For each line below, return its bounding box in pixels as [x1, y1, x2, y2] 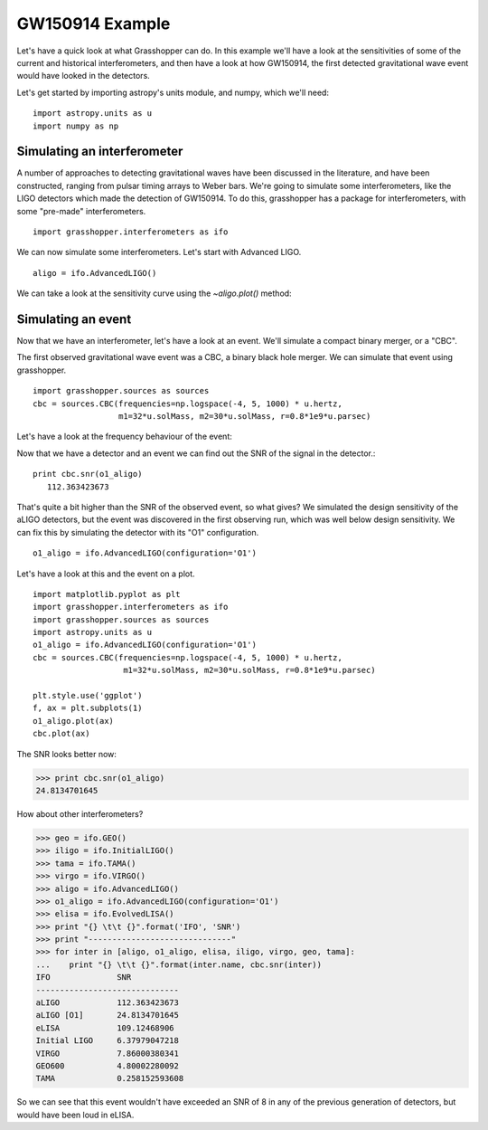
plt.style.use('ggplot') [33, 690, 143, 701]
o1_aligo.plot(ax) [33, 716, 115, 726]
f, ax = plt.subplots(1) [33, 703, 143, 714]
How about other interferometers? [16, 808, 144, 819]
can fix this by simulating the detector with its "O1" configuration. [16, 527, 259, 537]
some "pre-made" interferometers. [16, 205, 146, 216]
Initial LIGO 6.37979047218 [35, 1036, 180, 1046]
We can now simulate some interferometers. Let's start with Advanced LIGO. [16, 247, 302, 258]
